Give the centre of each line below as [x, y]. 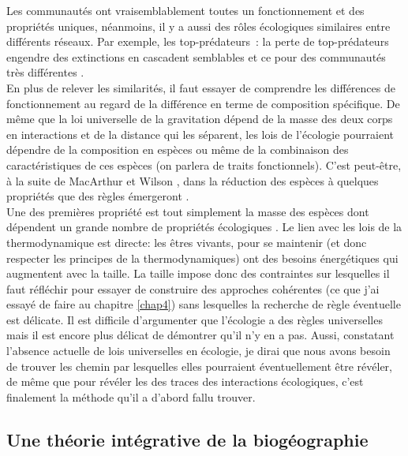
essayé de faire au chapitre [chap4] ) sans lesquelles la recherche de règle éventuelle [204, 304]
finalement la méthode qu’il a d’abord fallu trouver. [131, 396]
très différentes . [45, 72]
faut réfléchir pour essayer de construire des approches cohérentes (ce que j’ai [193, 288]
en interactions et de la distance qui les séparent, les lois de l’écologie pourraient [200, 134]
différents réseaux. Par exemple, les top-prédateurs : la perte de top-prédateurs [198, 41]
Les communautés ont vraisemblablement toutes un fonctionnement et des [185, 10]
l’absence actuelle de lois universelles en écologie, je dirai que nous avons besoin [198, 351]
